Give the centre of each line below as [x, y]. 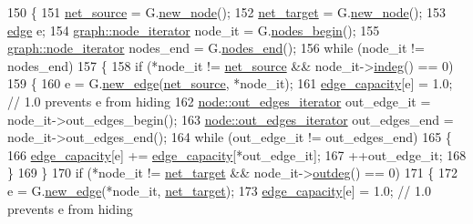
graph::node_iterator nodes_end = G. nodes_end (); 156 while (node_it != [216, 48]
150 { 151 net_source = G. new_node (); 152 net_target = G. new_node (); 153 [227, 12]
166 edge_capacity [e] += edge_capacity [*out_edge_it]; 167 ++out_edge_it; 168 [237, 154]
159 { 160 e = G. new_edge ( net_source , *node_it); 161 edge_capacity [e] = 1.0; [230, 83]
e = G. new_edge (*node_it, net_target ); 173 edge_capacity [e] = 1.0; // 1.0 [219, 190]
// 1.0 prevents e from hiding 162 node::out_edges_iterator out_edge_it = [219, 101]
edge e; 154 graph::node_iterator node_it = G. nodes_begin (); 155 [194, 30]
